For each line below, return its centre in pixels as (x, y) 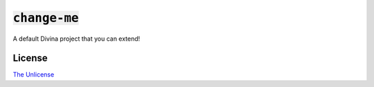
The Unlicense (34, 75)
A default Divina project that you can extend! (77, 39)
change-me (46, 18)
